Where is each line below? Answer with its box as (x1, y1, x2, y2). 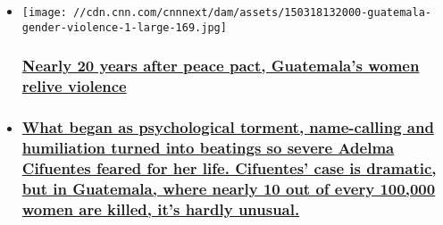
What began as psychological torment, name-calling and (21, 116, 434, 137)
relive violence (21, 75, 127, 97)
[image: (21, 6, 67, 19)
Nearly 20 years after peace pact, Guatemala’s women (21, 54, 420, 77)
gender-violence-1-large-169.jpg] (21, 21, 227, 34)
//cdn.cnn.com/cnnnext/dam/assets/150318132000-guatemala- (73, 6, 431, 19)
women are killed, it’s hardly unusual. (21, 197, 300, 220)
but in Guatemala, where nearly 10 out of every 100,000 (21, 177, 436, 199)
